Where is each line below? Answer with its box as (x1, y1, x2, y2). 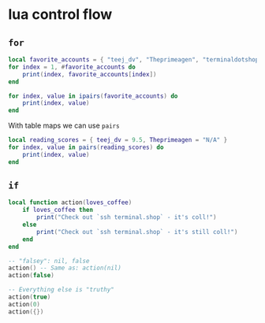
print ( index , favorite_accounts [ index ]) (22, 70, 157, 78)
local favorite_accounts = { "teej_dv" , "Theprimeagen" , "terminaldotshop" (8, 56, 263, 64)
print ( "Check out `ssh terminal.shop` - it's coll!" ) (36, 213, 217, 221)
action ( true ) (8, 293, 51, 301)
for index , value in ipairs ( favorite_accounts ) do (8, 92, 178, 100)
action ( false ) (8, 272, 55, 280)
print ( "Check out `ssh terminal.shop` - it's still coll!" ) (36, 228, 238, 236)
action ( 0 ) (8, 300, 41, 308)
